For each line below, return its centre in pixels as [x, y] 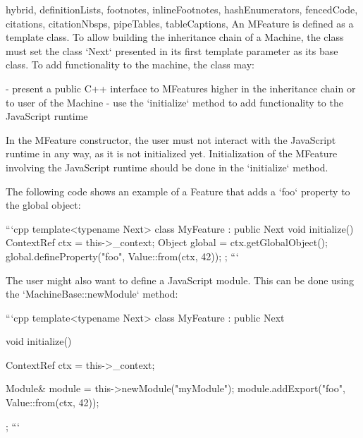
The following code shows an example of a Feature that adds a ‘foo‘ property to [178, 191]
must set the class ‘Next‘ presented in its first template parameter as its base [172, 50]
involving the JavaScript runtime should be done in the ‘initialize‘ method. [167, 167]
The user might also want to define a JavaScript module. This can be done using [180, 280]
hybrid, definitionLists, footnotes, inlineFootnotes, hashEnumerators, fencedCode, [182, 9]
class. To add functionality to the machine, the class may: [130, 65]
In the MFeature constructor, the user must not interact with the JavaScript [171, 139]
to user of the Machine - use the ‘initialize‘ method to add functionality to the [174, 102]
